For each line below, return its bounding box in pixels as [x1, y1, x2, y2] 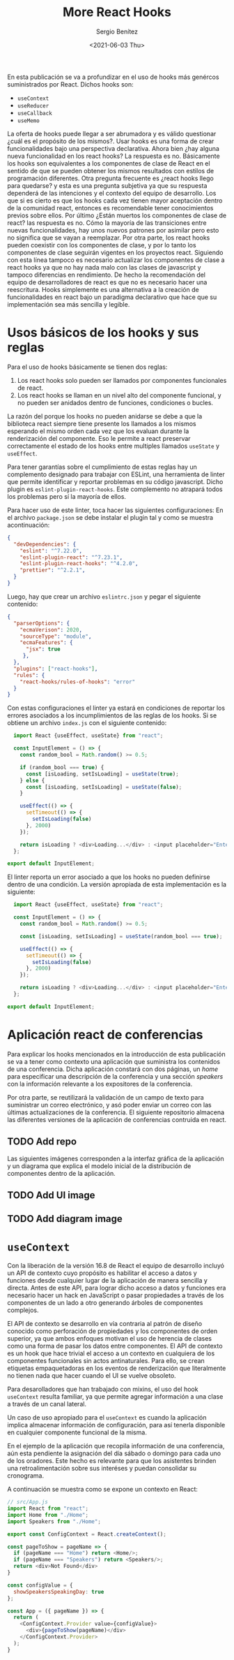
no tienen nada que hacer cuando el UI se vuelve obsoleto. [7, 1371, 176, 1380]
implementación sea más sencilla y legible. [7, 300, 130, 308]
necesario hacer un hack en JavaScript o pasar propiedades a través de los [7, 1291, 224, 1299]
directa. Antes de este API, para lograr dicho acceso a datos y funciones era [7, 1283, 226, 1293]
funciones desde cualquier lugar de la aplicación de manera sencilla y [7, 1276, 208, 1285]
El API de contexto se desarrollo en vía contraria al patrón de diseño [7, 1320, 203, 1328]
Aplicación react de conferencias [7, 1026, 203, 1042]
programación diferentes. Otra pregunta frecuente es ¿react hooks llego [7, 174, 214, 182]
